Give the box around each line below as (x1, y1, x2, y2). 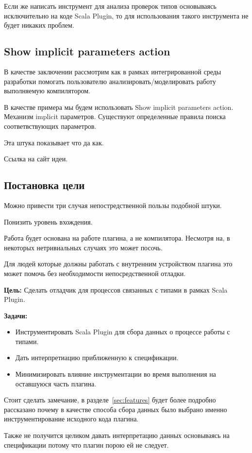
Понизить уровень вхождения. (4, 216, 93, 226)
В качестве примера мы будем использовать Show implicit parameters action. (4, 102, 234, 112)
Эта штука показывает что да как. (4, 137, 104, 147)
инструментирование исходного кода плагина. (4, 414, 139, 424)
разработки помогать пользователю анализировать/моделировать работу (4, 76, 216, 86)
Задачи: (4, 310, 28, 320)
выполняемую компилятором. (4, 86, 90, 96)
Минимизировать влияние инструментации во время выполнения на (15, 369, 216, 379)
